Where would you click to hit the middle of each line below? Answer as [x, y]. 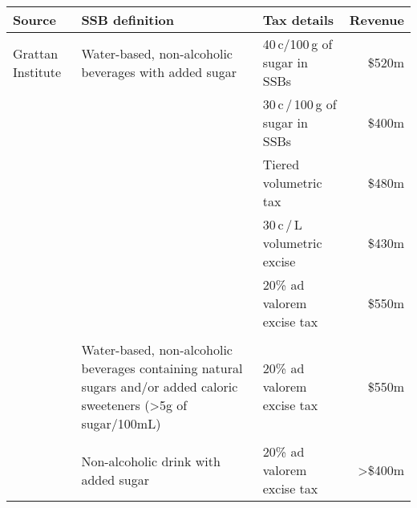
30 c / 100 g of [300, 104]
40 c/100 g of [298, 44]
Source [34, 20]
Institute [37, 71]
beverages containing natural [162, 368]
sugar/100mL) [121, 423]
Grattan [36, 53]
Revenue [377, 20]
